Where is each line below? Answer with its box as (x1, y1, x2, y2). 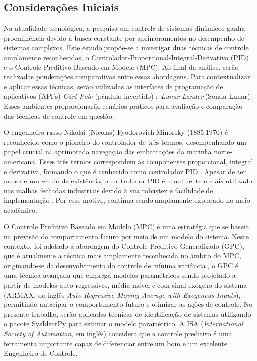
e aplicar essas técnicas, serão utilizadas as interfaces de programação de (4, 81, 223, 91)
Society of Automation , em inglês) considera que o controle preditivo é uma (4, 328, 232, 339)
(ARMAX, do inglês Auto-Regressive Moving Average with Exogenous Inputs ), (4, 289, 241, 300)
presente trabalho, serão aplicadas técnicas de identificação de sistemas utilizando (4, 308, 251, 319)
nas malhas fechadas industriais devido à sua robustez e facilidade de (4, 185, 213, 195)
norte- (214, 146, 232, 157)
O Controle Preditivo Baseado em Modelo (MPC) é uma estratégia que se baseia (4, 221, 249, 232)
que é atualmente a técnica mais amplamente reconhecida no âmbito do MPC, (4, 250, 241, 261)
